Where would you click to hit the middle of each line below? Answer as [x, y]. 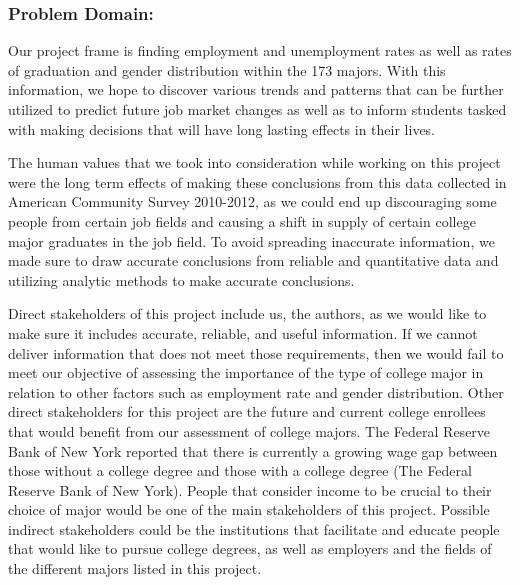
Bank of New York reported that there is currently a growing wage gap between [253, 450]
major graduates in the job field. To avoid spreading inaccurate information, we [251, 240]
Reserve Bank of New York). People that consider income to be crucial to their [250, 489]
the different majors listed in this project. [135, 568]
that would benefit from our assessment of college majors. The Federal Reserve [249, 430]
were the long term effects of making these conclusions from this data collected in [257, 181]
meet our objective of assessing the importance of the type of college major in [246, 372]
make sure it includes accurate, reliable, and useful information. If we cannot [243, 332]
